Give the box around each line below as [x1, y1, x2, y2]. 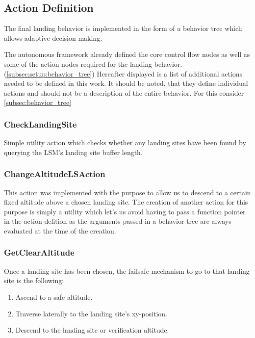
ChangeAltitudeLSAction [4, 168, 105, 180]
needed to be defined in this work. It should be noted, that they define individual [4, 78, 248, 88]
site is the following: [4, 275, 64, 286]
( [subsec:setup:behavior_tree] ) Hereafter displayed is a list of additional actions [4, 68, 243, 78]
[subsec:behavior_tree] [4, 97, 72, 107]
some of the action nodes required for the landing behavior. [4, 58, 182, 69]
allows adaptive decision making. [4, 32, 102, 43]
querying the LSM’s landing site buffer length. [4, 147, 143, 157]
